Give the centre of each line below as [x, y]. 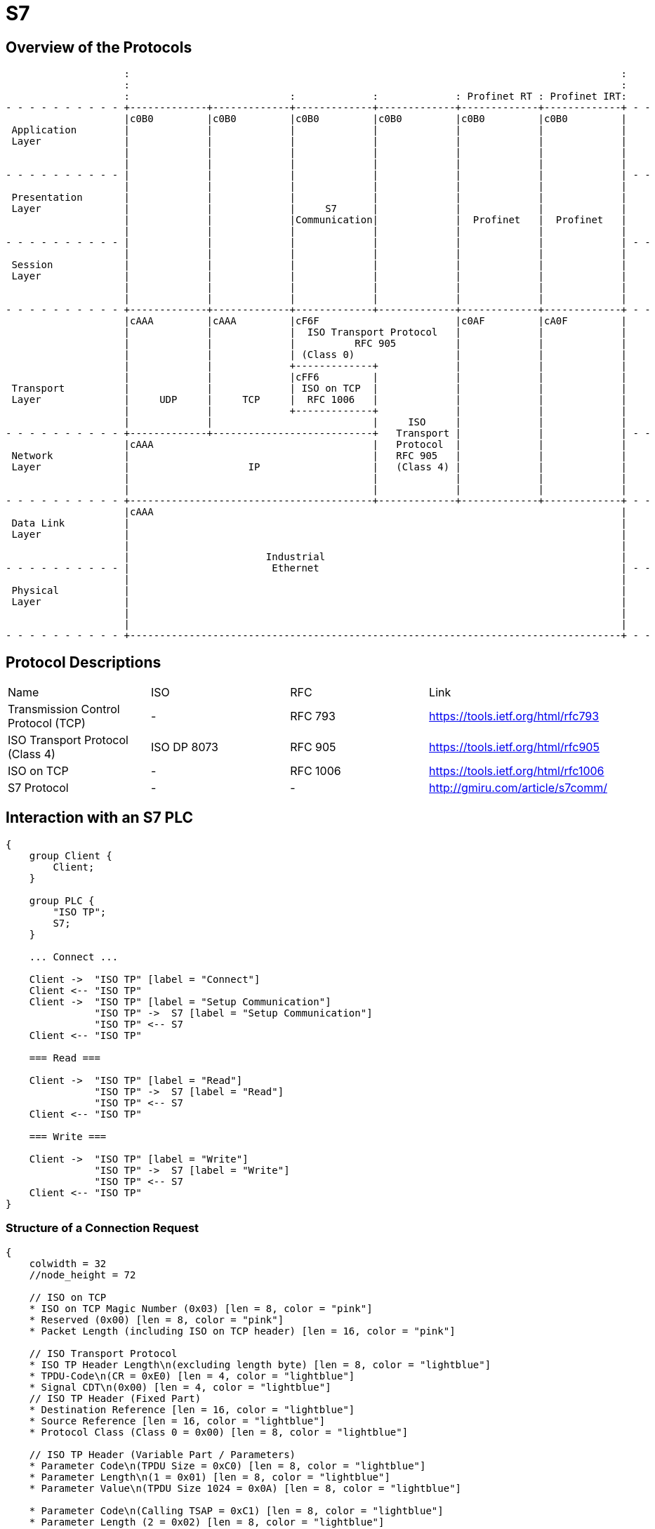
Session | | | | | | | [319, 265]
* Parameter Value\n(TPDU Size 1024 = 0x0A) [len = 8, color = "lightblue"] [245, 1488]
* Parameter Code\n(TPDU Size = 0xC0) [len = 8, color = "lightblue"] [227, 1465]
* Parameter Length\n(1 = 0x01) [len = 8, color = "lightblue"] [210, 1477]
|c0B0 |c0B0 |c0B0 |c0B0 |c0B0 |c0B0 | [376, 119]
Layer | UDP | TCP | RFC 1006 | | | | [319, 400]
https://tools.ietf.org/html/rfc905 [514, 747]
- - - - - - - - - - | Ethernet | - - [328, 568]
